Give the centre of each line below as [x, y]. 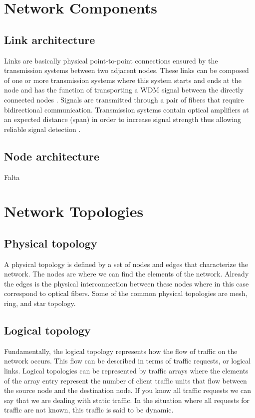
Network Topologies [74, 211]
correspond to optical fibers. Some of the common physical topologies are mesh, [126, 293]
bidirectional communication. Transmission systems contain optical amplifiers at [127, 109]
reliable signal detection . [42, 129]
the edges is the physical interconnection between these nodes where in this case [127, 283]
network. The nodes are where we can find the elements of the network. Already [127, 274]
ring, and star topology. [40, 303]
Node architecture [52, 156]
